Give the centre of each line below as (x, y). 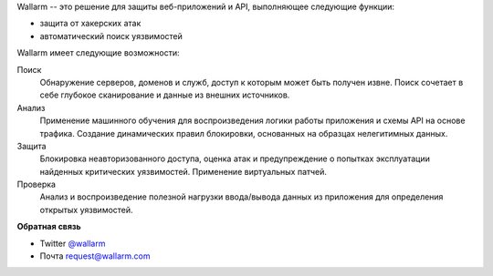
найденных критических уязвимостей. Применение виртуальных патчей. (184, 171)
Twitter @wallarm (73, 243)
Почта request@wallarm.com (95, 256)
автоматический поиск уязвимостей (111, 36)
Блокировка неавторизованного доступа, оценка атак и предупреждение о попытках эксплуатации (235, 158)
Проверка (37, 184)
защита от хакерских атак (90, 24)
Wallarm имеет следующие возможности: (98, 53)
